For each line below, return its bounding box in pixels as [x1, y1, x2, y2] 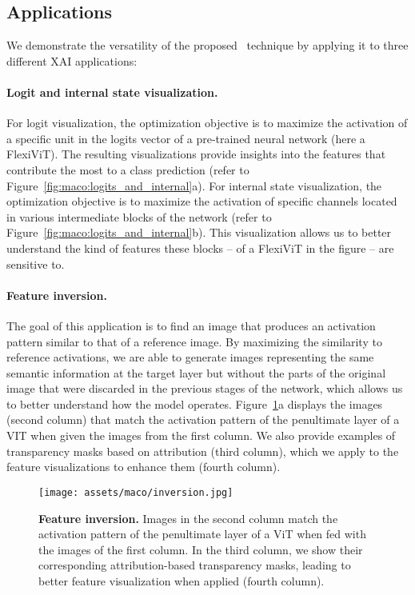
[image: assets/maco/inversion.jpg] [38, 486, 233, 498]
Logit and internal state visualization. [6, 83, 218, 100]
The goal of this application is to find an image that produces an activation [6, 317, 376, 333]
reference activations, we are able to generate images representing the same [6, 349, 374, 365]
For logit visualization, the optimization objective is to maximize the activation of [6, 114, 408, 131]
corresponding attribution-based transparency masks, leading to [38, 557, 351, 573]
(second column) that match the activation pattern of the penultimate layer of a [6, 411, 400, 428]
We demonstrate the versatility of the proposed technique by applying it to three [6, 37, 409, 54]
